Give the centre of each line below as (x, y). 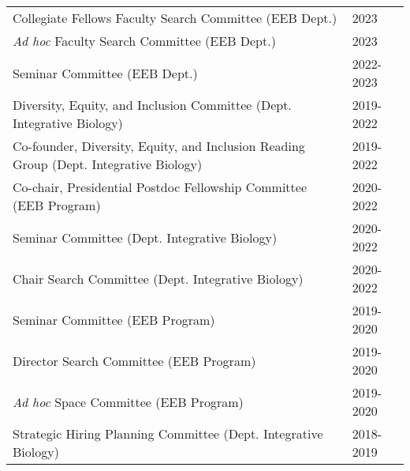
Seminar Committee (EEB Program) (114, 319)
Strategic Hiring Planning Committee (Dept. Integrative (168, 433)
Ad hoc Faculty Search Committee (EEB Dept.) (144, 41)
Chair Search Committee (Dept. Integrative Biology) (158, 278)
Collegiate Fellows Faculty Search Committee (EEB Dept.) (175, 18)
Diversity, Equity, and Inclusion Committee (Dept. (152, 105)
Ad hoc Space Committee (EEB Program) (128, 401)
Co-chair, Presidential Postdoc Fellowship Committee (160, 187)
